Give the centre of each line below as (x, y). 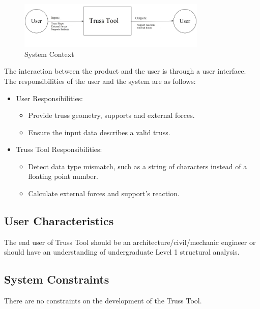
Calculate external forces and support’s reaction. (104, 193)
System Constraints (57, 279)
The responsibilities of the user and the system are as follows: (100, 81)
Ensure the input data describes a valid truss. (99, 132)
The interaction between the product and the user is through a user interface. (125, 71)
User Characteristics (59, 221)
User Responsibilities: (50, 98)
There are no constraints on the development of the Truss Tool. (103, 301)
